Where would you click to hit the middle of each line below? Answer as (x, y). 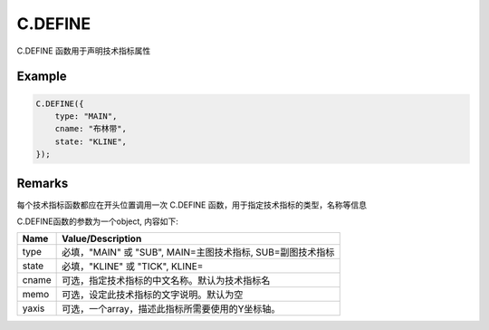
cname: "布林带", (91, 129)
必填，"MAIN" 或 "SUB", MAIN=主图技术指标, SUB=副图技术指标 (198, 252)
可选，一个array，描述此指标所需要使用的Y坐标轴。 (171, 309)
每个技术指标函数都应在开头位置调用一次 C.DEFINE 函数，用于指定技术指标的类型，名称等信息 (192, 205)
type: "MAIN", (86, 116)
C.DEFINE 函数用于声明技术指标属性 (84, 51)
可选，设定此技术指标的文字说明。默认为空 (153, 295)
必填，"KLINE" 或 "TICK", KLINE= (133, 267)
